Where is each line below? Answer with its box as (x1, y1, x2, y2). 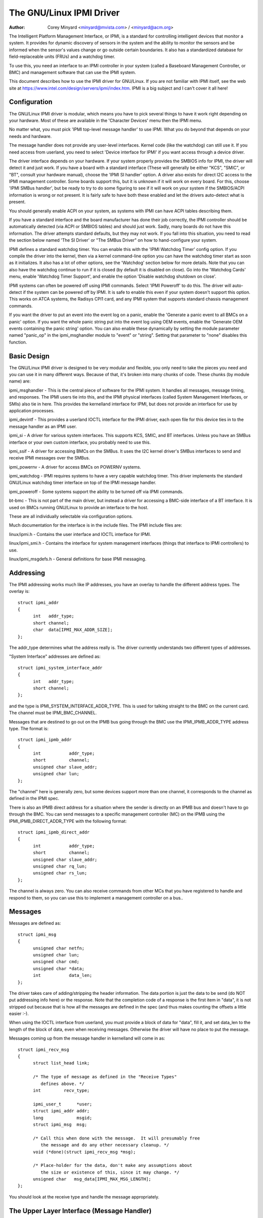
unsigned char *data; (33, 966, 85, 971)
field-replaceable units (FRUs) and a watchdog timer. (9, 54, 115, 59)
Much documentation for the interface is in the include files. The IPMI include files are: (9, 522, 182, 528)
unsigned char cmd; (33, 959, 80, 965)
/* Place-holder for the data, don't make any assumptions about (33, 1162, 192, 1168)
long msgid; (33, 1115, 93, 1121)
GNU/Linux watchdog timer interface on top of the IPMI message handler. (9, 480, 157, 486)
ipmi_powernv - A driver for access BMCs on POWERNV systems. (9, 464, 141, 470)
